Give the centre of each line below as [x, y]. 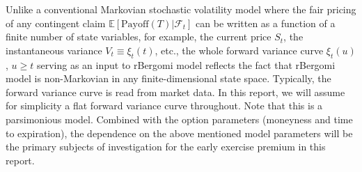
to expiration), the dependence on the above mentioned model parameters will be [179, 133]
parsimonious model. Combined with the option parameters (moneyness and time [179, 119]
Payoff [135, 24]
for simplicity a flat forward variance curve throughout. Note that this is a [164, 105]
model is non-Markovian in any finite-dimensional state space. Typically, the [168, 78]
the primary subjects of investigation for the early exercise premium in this [166, 147]
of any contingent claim [56, 23]
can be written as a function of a [266, 23]
